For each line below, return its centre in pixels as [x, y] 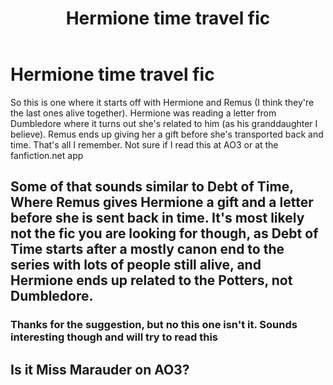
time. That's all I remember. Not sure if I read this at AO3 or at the [144, 144]
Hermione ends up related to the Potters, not [151, 280]
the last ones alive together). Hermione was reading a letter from [143, 113]
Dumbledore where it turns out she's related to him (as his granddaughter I [164, 123]
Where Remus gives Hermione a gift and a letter [162, 202]
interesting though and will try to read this [114, 337]
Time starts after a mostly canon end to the [147, 249]
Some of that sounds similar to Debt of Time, [152, 187]
